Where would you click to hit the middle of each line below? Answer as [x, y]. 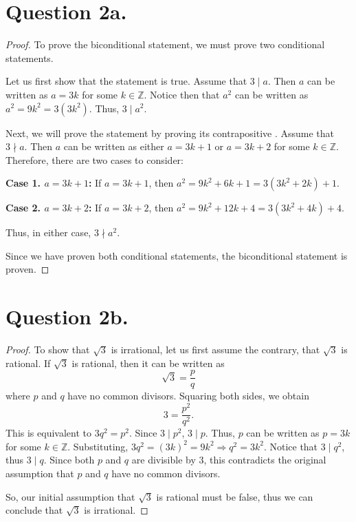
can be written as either [114, 146]
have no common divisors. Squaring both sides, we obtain [188, 396]
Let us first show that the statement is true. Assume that [126, 81]
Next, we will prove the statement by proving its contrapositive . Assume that [170, 133]
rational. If [28, 363]
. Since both [69, 460]
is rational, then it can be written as [148, 363]
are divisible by [164, 460]
